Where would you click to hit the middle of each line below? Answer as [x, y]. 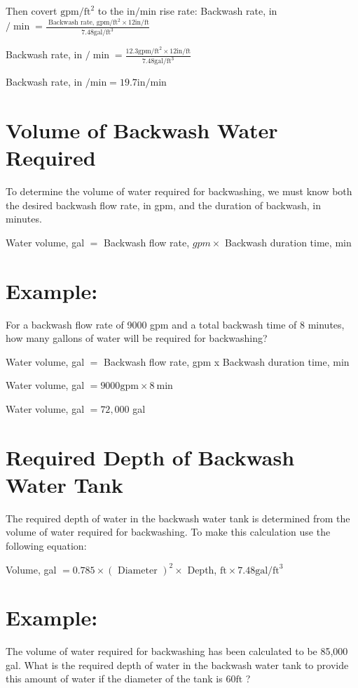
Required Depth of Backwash [150, 457]
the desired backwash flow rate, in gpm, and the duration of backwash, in [163, 205]
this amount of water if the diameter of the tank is [114, 679]
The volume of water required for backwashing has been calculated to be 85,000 [177, 651]
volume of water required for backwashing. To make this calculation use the [168, 532]
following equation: [46, 545]
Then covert [32, 11]
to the [111, 11]
